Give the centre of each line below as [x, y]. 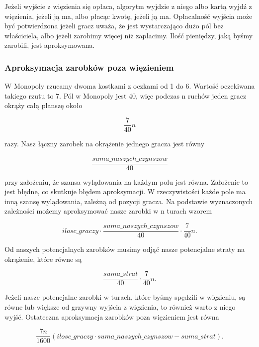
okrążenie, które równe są [43, 259]
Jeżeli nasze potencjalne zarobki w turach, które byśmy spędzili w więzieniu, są [125, 297]
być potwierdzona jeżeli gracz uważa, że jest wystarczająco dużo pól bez [114, 26]
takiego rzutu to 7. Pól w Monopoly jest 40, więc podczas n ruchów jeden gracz [126, 95]
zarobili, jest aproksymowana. [50, 45]
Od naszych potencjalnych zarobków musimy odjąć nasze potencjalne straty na [125, 249]
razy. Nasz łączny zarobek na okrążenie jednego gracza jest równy [105, 144]
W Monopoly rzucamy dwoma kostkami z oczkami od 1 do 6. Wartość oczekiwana [130, 86]
